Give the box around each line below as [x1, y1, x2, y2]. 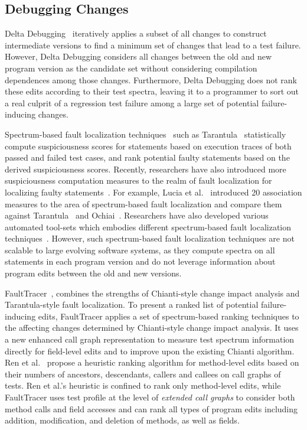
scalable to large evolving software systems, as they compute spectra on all [5, 243, 275, 256]
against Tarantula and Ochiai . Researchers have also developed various [5, 209, 269, 221]
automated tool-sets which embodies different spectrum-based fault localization [5, 220, 292, 233]
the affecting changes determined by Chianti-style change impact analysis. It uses [5, 321, 299, 334]
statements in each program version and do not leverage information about [5, 255, 276, 268]
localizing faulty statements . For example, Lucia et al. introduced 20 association [5, 185, 302, 198]
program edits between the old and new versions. [5, 267, 182, 279]
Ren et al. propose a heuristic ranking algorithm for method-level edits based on [5, 356, 299, 369]
